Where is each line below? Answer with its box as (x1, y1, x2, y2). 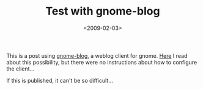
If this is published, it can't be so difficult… (6, 77, 113, 84)
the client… (6, 65, 35, 72)
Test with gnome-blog (45, 4, 160, 18)
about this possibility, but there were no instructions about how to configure (6, 58, 197, 66)
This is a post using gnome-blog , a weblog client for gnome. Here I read (6, 52, 188, 59)
